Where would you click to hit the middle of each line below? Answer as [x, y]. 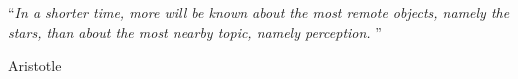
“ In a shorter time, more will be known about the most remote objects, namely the [259, 12]
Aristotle [35, 65]
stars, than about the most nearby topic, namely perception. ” [195, 31]
